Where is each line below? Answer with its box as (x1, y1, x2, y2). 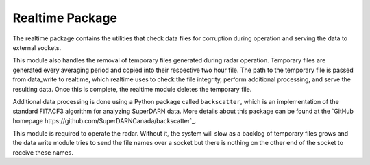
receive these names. (12, 148, 73, 157)
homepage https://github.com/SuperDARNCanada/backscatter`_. (12, 116, 197, 125)
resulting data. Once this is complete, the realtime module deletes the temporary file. (12, 85, 252, 93)
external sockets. (12, 43, 62, 51)
